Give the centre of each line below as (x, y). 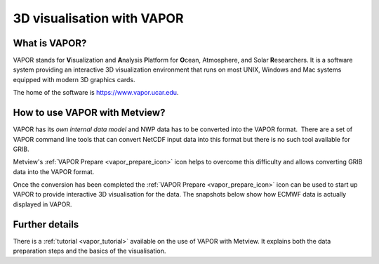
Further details (46, 224)
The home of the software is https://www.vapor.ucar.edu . (96, 93)
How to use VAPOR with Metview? (89, 113)
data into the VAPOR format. (54, 171)
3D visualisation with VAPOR (98, 18)
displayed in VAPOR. (42, 204)
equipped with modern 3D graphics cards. (74, 79)
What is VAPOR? (50, 43)
